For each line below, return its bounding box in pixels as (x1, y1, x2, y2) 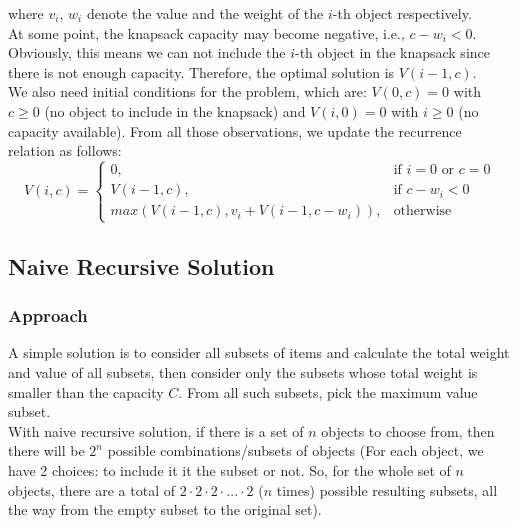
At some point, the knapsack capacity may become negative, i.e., (8, 22, 405, 43)
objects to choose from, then (321, 420, 495, 441)
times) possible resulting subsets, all (276, 479, 498, 500)
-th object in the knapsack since (295, 42, 490, 63)
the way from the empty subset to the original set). (8, 499, 322, 520)
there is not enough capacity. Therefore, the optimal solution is (8, 61, 395, 82)
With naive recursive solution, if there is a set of (8, 420, 304, 441)
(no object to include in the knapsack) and (44, 100, 306, 121)
